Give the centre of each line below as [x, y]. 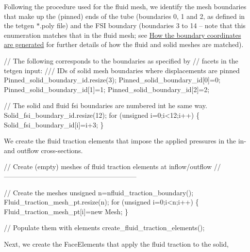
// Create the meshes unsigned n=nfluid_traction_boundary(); [99, 192]
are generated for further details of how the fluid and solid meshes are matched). [124, 44]
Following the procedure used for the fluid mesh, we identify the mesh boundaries [125, 6]
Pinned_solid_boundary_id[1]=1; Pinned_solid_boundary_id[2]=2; [107, 89]
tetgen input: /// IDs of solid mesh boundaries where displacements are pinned [122, 70]
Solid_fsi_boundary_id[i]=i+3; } [54, 124]
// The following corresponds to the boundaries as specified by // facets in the [121, 60]
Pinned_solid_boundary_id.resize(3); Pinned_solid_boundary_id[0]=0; [112, 80]
